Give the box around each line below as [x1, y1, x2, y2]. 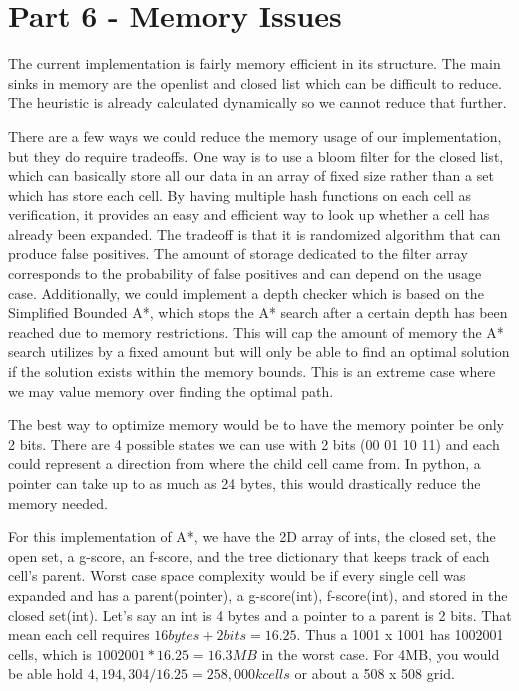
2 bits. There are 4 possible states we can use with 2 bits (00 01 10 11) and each [8, 433, 500, 454]
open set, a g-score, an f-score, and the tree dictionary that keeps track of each [8, 545, 490, 566]
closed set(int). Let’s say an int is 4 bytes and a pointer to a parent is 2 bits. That [8, 604, 512, 625]
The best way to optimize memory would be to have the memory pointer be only [8, 414, 504, 435]
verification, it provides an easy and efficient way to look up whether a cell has [8, 204, 490, 225]
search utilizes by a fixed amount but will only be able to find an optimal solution [8, 341, 510, 362]
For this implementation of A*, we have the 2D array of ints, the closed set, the [8, 526, 496, 547]
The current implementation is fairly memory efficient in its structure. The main [8, 53, 501, 74]
